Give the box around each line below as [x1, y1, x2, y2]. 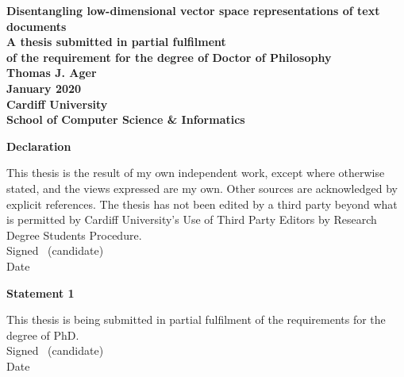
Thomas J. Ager [6, 64, 97, 81]
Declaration [6, 137, 71, 154]
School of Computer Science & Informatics [6, 111, 245, 128]
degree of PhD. [6, 326, 79, 343]
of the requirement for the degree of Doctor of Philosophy [6, 48, 332, 65]
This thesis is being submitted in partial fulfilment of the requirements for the [6, 311, 386, 328]
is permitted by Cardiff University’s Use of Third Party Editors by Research [6, 211, 377, 228]
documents [6, 17, 67, 34]
